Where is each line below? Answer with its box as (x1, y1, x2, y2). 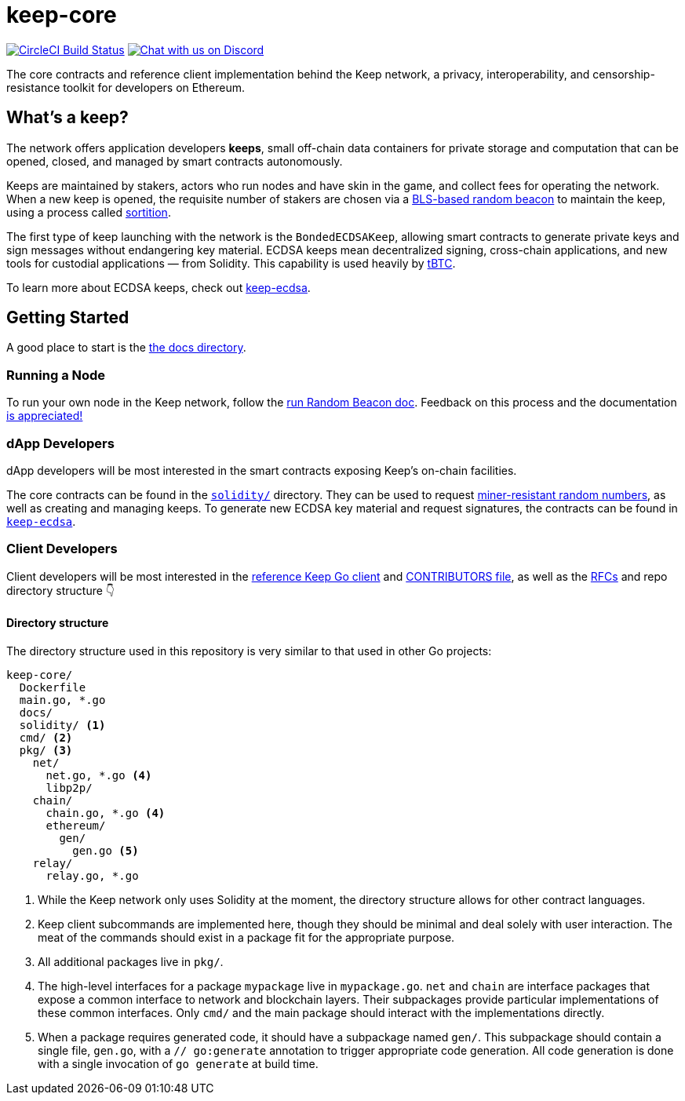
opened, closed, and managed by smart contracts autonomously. (6, 154, 343, 168)
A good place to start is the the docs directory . (6, 341, 246, 355)
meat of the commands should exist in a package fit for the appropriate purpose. (38, 930, 455, 944)
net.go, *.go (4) (46, 768, 152, 782)
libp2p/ (46, 781, 93, 794)
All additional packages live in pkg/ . (38, 954, 224, 968)
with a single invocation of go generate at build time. (38, 1056, 319, 1070)
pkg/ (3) (19, 743, 73, 756)
